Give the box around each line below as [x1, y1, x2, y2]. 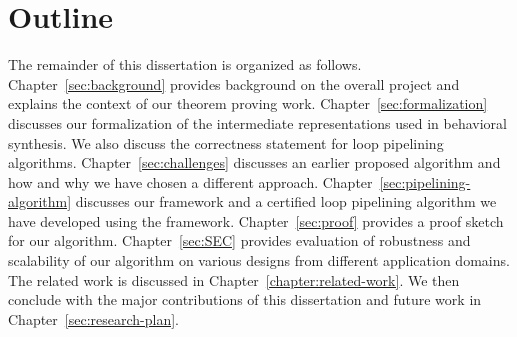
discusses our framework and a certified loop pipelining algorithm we [75, 191, 497, 212]
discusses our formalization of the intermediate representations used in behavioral [8, 112, 507, 133]
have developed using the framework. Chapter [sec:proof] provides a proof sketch [8, 210, 504, 231]
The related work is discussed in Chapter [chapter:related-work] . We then [8, 269, 460, 290]
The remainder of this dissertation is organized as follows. [8, 54, 362, 75]
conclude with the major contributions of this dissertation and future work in [8, 289, 482, 310]
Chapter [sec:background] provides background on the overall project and [8, 73, 460, 94]
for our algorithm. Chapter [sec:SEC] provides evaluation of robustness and [8, 230, 471, 251]
